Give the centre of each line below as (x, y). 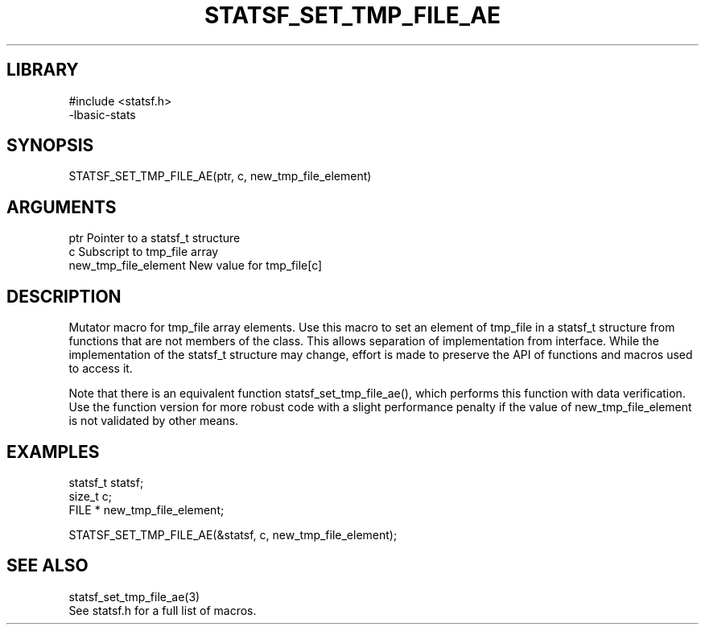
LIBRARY (43, 70)
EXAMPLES (53, 452)
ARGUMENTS (62, 207)
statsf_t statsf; (106, 482)
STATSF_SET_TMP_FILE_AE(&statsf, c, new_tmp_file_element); (233, 534)
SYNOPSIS (50, 146)
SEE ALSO (47, 566)
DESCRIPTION (64, 296)
